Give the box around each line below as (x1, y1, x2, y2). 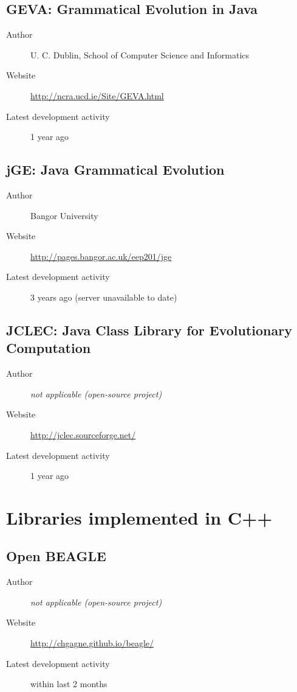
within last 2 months (30, 677, 108, 690)
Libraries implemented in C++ (6, 505, 273, 529)
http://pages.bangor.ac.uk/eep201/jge (30, 250, 172, 262)
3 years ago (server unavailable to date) (30, 290, 177, 303)
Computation (6, 338, 91, 357)
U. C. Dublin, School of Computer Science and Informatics (30, 48, 250, 61)
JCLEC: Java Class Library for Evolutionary (6, 320, 292, 339)
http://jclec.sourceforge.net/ (30, 428, 136, 441)
